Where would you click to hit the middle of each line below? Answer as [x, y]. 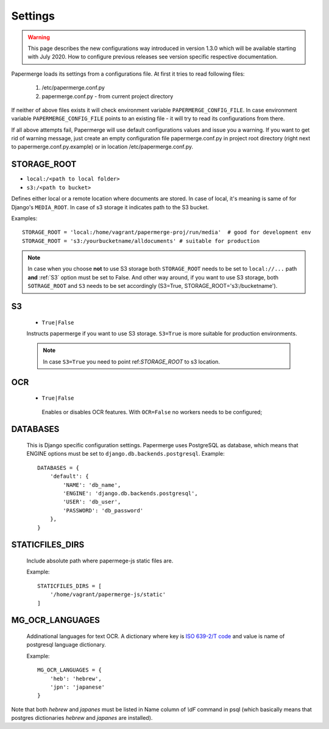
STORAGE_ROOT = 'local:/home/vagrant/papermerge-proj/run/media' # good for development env [167, 232]
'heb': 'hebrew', [76, 678]
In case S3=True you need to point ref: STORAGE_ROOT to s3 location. [132, 361]
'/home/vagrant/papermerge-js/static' [108, 594]
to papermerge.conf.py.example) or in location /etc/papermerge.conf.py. [102, 147]
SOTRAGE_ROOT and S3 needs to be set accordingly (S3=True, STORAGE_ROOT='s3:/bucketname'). [153, 286]
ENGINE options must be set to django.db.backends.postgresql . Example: [126, 454]
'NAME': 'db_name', [92, 485]
